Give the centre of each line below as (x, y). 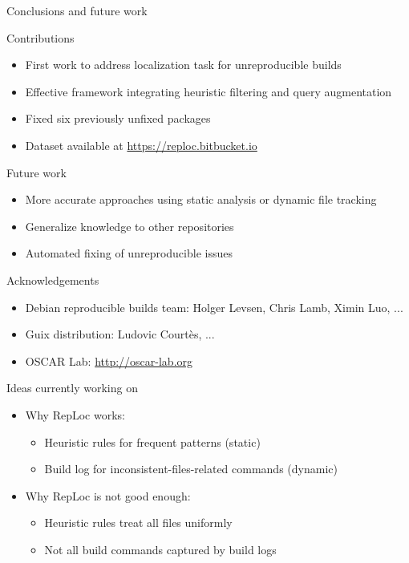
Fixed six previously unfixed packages (118, 118)
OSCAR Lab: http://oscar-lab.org (109, 360)
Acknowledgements (53, 279)
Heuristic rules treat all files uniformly (138, 522)
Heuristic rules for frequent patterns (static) (152, 441)
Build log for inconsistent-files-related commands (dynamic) (191, 469)
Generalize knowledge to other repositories (130, 226)
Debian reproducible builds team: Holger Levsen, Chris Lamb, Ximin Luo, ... (214, 307)
